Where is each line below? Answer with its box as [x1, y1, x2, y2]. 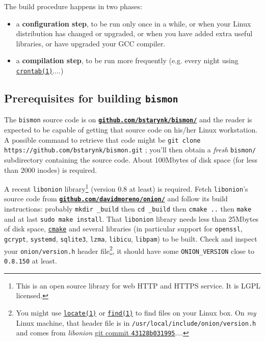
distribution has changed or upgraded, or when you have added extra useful [16, 28, 253, 39]
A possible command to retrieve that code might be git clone [4, 134, 201, 145]
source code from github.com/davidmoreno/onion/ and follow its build [4, 193, 228, 204]
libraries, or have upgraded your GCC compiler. [16, 38, 166, 48]
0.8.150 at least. [4, 255, 57, 266]
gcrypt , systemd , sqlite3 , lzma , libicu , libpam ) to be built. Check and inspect [4, 233, 257, 244]
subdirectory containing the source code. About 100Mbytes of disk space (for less [4, 154, 257, 165]
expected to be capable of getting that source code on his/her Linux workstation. [4, 124, 258, 135]
